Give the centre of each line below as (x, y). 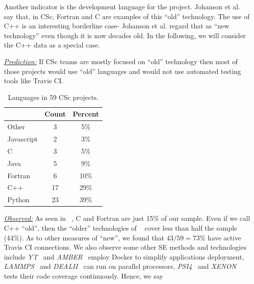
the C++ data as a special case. (52, 45)
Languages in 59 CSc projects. (53, 97)
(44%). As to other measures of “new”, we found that (84, 237)
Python (18, 200)
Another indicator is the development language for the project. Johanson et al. (122, 6)
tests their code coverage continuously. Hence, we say (84, 275)
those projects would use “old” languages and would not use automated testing (123, 71)
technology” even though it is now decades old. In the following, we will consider (125, 35)
